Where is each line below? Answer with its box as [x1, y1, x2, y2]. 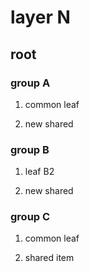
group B [10, 142, 50, 156]
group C [10, 210, 51, 224]
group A [10, 76, 51, 90]
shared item [24, 252, 75, 264]
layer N [10, 6, 71, 29]
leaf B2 [24, 166, 55, 178]
